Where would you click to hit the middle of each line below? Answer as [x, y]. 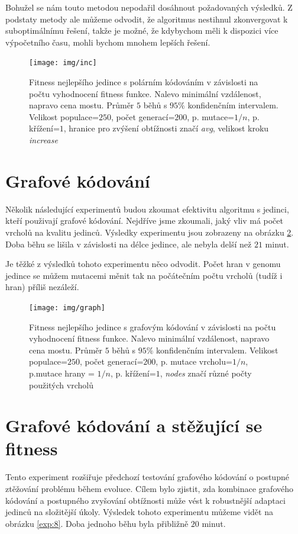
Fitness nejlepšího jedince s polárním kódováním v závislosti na [144, 82]
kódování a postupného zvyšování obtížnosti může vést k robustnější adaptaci [145, 500]
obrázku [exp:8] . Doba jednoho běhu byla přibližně [97, 523]
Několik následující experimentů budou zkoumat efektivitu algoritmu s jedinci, [147, 209]
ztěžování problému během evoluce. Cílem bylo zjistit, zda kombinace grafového [150, 488]
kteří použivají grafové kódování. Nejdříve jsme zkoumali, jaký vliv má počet [144, 221]
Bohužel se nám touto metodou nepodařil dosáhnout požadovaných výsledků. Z [149, 7]
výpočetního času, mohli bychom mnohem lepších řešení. [108, 42]
